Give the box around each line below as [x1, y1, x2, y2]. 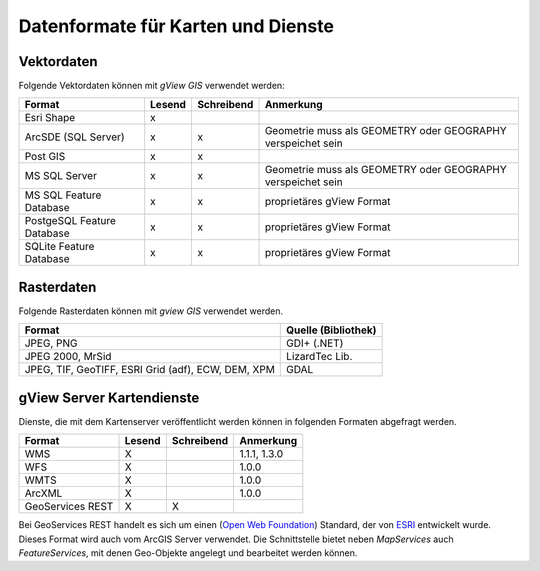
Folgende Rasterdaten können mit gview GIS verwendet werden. [18, 305, 284, 317]
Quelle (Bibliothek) [286, 323, 377, 337]
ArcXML [24, 486, 63, 500]
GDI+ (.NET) [286, 336, 344, 350]
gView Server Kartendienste [18, 389, 200, 406]
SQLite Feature [24, 240, 95, 254]
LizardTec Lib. [286, 350, 353, 364]
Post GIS [24, 150, 66, 164]
